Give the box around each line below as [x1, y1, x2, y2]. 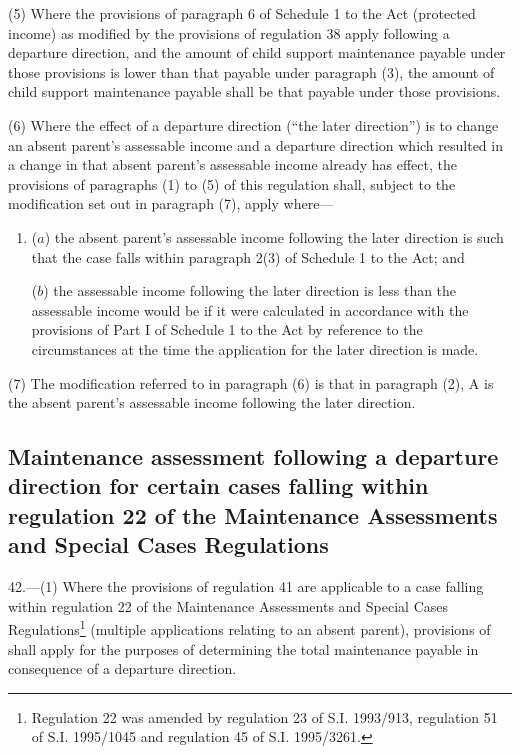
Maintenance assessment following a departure [8, 441, 499, 472]
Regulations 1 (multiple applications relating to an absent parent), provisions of [8, 616, 491, 639]
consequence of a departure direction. [8, 658, 237, 679]
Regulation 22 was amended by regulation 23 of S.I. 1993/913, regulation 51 [31, 706, 498, 727]
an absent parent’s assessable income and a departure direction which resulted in [8, 134, 503, 155]
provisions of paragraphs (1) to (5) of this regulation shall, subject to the [8, 173, 456, 194]
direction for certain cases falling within [8, 470, 429, 501]
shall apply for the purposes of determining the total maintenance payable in [8, 638, 479, 659]
